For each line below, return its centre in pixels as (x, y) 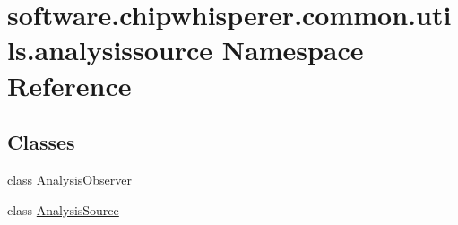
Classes (41, 142)
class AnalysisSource (63, 209)
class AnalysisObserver (69, 179)
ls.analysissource (110, 50)
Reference (69, 85)
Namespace (293, 50)
